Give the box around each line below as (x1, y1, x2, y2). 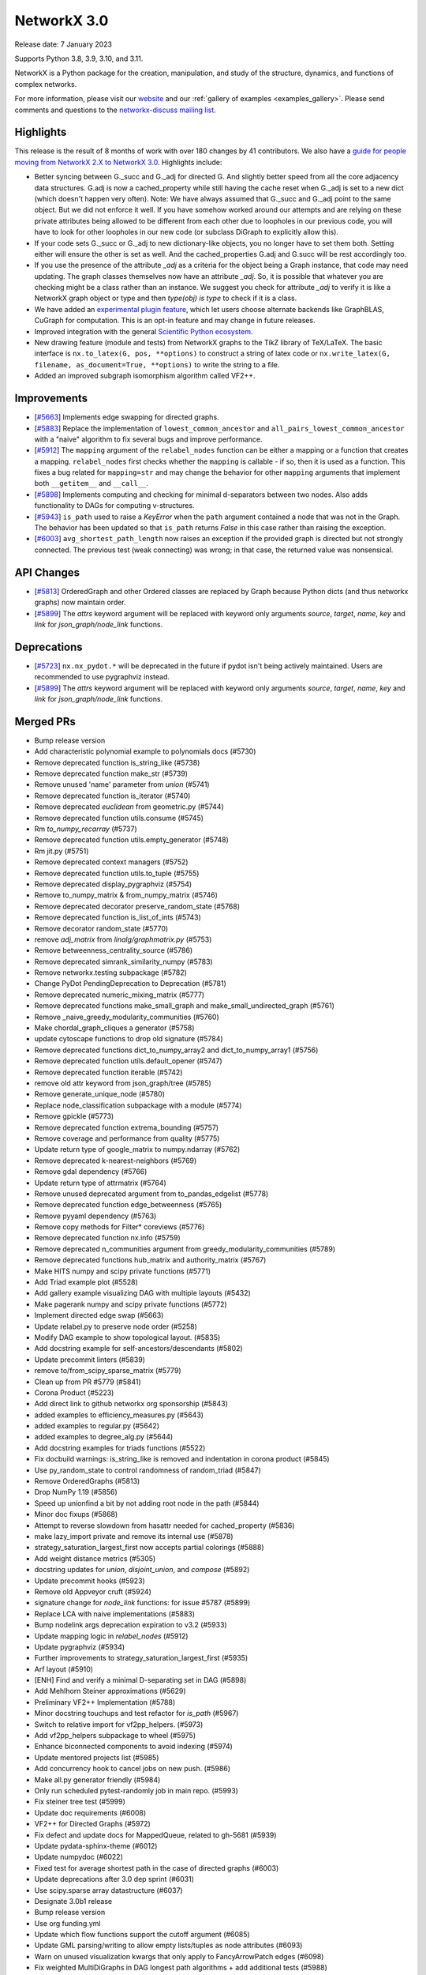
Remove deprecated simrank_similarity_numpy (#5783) (34, 957, 213, 966)
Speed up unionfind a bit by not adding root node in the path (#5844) (34, 1498, 260, 1508)
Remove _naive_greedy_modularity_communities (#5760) (34, 1012, 220, 1021)
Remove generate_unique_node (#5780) (34, 1089, 166, 1099)
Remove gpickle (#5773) (34, 1112, 114, 1121)
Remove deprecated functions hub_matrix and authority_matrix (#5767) (34, 1255, 267, 1265)
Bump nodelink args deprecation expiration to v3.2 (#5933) (34, 1620, 228, 1630)
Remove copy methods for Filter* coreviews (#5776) (34, 1222, 205, 1232)
